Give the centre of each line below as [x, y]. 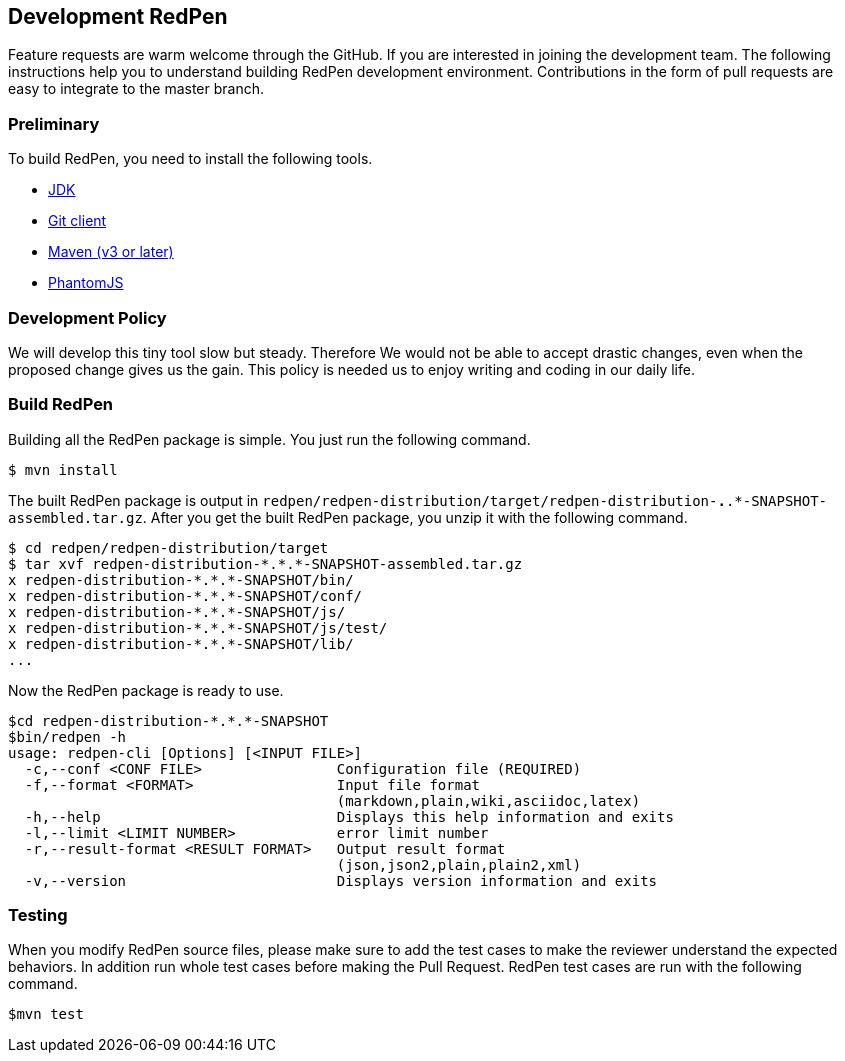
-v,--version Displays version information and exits [341, 880]
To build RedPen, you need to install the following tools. [190, 159]
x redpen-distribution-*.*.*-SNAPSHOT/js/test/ [198, 627]
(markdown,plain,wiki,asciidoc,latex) [488, 800]
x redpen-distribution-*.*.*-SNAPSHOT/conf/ [185, 595]
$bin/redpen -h [67, 736]
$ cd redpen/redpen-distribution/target [168, 547]
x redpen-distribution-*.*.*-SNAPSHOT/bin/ [181, 579]
